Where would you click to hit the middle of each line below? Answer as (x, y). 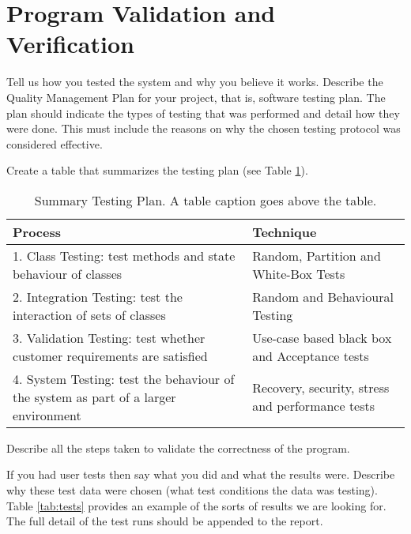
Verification (70, 44)
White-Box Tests (299, 273)
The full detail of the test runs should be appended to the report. (165, 521)
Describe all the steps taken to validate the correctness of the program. (178, 448)
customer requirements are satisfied (110, 355)
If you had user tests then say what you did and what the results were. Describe (201, 474)
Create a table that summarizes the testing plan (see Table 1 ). (157, 170)
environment (47, 415)
